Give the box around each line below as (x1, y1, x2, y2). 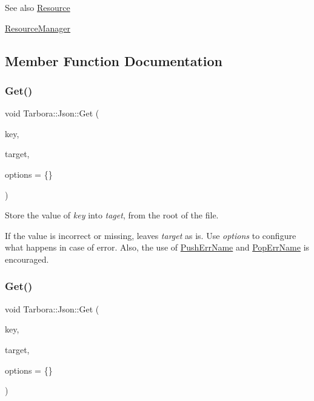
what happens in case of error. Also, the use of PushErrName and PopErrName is (5, 241, 310, 254)
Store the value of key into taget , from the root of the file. (5, 209, 219, 221)
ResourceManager (5, 21, 71, 34)
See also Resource (5, 1, 70, 13)
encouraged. (5, 252, 49, 265)
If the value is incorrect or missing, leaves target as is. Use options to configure (5, 229, 296, 241)
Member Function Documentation (5, 51, 223, 70)
